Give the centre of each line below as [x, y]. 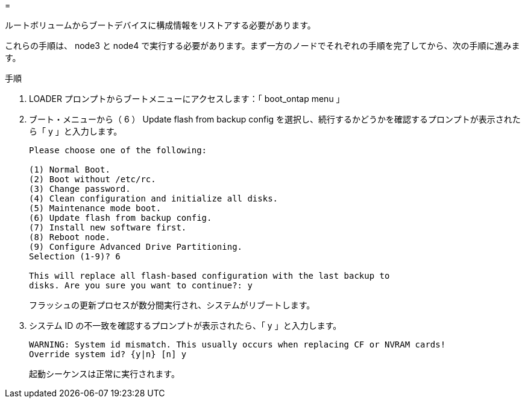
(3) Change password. [80, 189]
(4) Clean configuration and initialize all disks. [154, 198]
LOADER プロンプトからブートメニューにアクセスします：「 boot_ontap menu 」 [187, 99]
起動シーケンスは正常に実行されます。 [104, 374]
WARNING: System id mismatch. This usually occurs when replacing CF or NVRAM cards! [237, 344]
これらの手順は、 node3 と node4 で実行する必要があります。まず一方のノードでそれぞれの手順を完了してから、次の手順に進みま [262, 46]
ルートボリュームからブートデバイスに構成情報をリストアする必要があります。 [160, 25]
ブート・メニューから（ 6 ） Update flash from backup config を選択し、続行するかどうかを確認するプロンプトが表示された [275, 119]
